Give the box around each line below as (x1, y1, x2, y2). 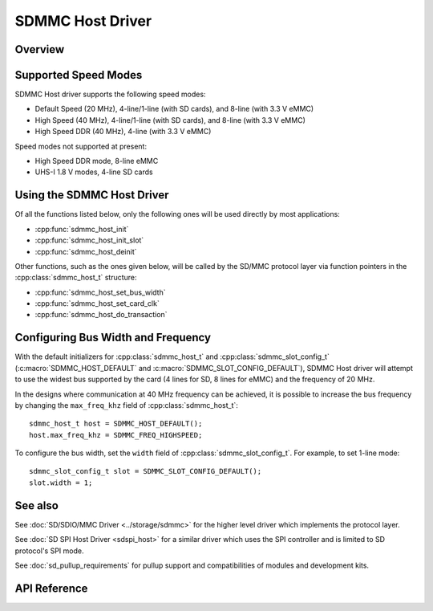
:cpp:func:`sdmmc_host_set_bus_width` (34, 287, 166, 297)
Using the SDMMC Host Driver (14, 189, 169, 202)
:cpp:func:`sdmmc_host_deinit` (34, 246, 137, 256)
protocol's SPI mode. (14, 546, 84, 556)
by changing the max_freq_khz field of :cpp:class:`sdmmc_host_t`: (14, 400, 238, 409)
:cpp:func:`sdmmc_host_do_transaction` (34, 310, 168, 320)
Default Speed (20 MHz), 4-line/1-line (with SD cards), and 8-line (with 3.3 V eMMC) (34, 104, 314, 114)
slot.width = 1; (29, 478, 93, 487)
